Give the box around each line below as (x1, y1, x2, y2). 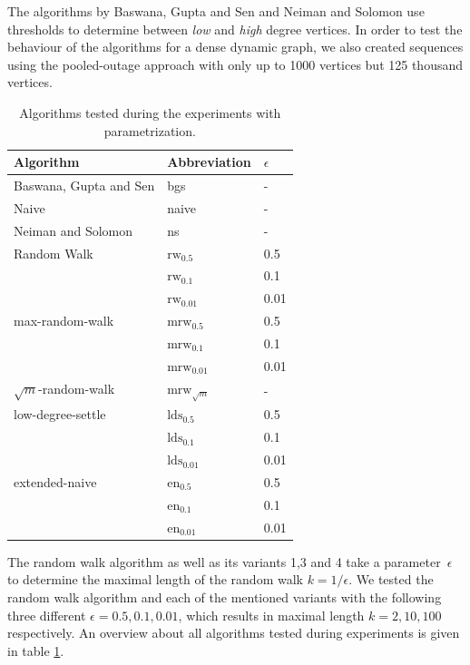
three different (7, 605, 86, 624)
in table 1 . (7, 641, 64, 660)
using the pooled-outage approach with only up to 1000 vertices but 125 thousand (7, 54, 464, 73)
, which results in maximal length (178, 605, 365, 624)
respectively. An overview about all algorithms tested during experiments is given (7, 623, 460, 642)
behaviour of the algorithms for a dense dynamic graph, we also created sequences (7, 37, 464, 56)
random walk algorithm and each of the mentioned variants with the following (7, 587, 442, 606)
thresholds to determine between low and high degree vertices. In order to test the (7, 19, 463, 38)
